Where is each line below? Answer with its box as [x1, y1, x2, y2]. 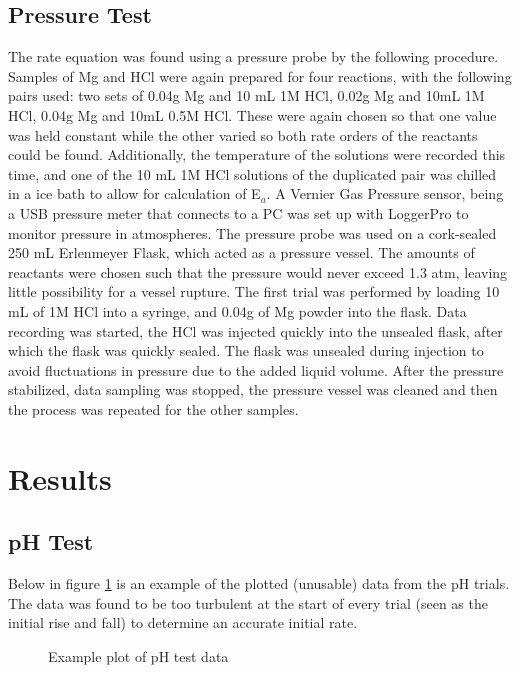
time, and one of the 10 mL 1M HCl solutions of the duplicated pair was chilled [8, 163, 497, 184]
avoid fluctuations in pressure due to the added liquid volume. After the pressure [8, 359, 504, 380]
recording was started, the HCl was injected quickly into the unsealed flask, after [8, 320, 503, 341]
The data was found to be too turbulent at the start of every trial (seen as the [8, 592, 488, 613]
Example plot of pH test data [48, 645, 229, 666]
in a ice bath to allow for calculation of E [8, 183, 261, 204]
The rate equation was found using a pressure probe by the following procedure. [8, 46, 499, 67]
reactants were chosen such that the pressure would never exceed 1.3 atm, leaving [8, 261, 508, 282]
